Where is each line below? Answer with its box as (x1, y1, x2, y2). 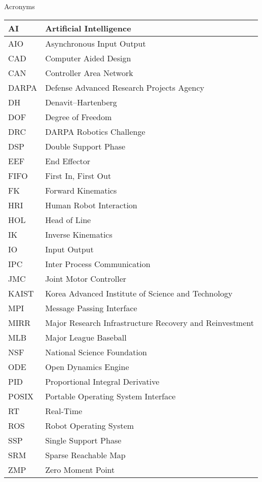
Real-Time (45, 404, 83, 417)
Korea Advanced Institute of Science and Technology (45, 287, 233, 299)
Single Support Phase (45, 434, 122, 446)
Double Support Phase (45, 140, 126, 152)
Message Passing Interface (45, 302, 137, 314)
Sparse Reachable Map (45, 449, 126, 461)
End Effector (45, 155, 91, 167)
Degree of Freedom (45, 110, 112, 123)
